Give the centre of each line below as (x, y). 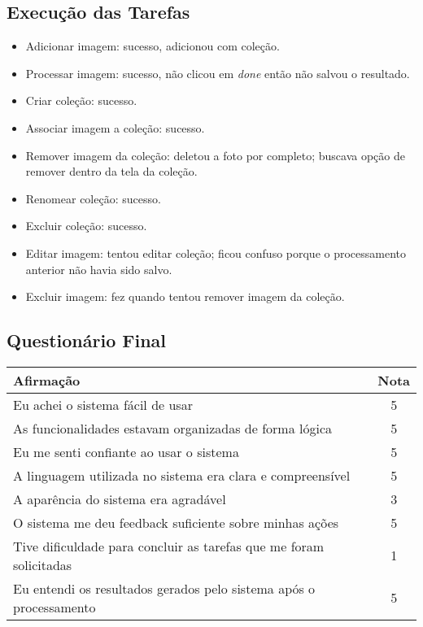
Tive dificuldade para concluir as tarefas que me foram (169, 546)
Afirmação (47, 380)
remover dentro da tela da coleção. (111, 171)
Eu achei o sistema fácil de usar (103, 404)
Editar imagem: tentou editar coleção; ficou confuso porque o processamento (216, 253)
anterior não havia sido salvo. (99, 269)
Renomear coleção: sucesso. (93, 198)
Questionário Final (87, 340)
